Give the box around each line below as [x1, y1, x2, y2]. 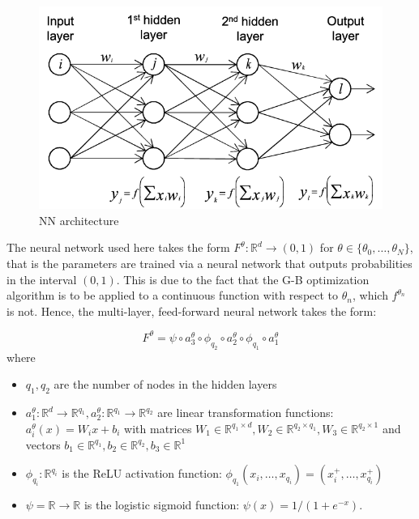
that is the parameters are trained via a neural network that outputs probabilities [6, 255, 413, 271]
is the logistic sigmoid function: [83, 496, 240, 513]
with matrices [124, 419, 192, 436]
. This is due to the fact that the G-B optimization [116, 270, 370, 287]
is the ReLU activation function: [62, 465, 222, 482]
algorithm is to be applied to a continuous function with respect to [6, 287, 339, 304]
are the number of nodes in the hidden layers [53, 376, 277, 393]
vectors [25, 436, 61, 453]
